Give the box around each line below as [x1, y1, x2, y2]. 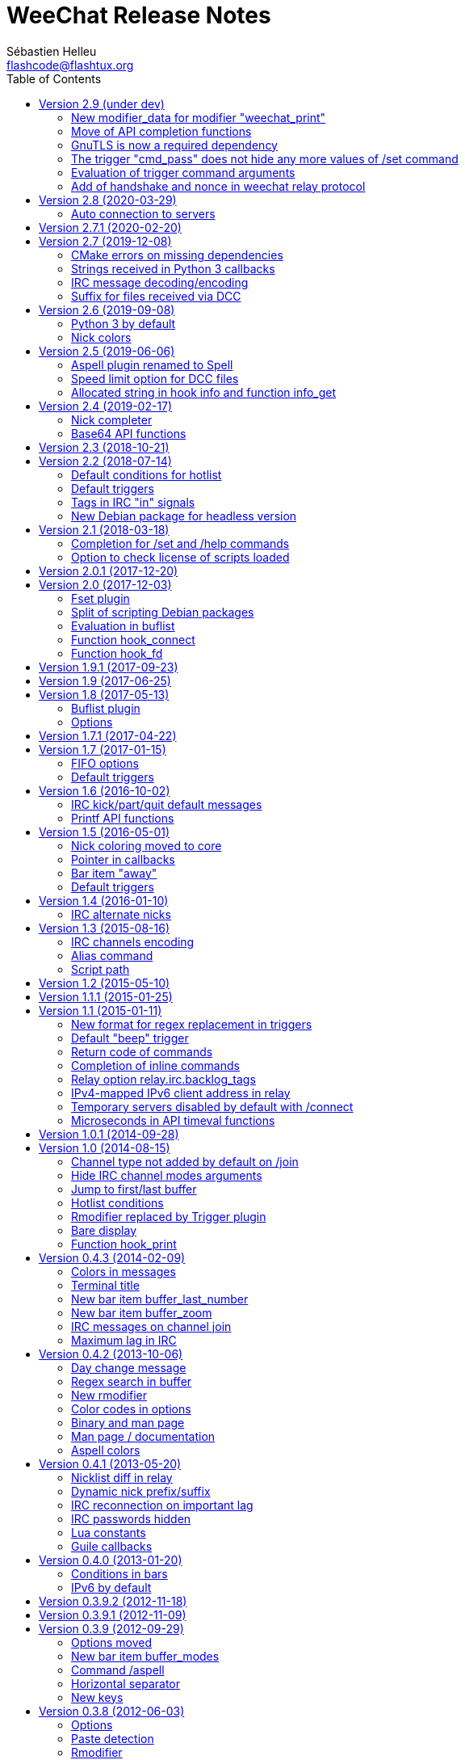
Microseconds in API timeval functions [71, 1113, 275, 1127]
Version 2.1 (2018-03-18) [39, 522, 170, 537]
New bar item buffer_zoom [71, 1305, 212, 1320]
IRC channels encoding [71, 934, 195, 949]
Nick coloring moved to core [71, 838, 222, 853]
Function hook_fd [71, 646, 163, 660]
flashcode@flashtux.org [6, 57, 134, 72]
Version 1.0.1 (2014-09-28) [39, 1126, 179, 1141]
